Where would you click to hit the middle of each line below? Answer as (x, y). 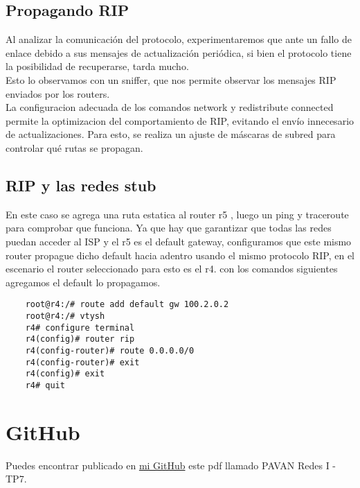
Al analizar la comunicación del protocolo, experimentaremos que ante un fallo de (179, 39)
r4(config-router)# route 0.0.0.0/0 (110, 350)
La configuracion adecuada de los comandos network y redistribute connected (170, 107)
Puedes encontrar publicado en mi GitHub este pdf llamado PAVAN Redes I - (171, 465)
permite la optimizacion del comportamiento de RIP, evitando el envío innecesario (180, 120)
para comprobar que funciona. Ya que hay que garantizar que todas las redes (169, 228)
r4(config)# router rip (80, 339)
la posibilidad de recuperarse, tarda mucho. (97, 66)
